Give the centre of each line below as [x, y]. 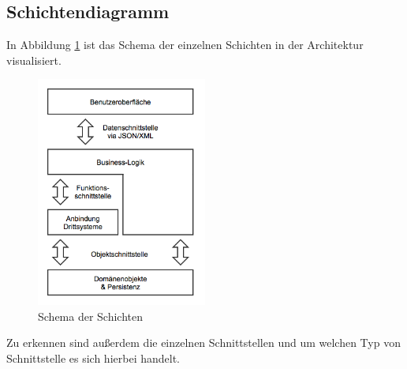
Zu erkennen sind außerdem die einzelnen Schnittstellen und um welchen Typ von [203, 343]
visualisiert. [34, 60]
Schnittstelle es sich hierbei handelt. [93, 358]
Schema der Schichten [91, 316]
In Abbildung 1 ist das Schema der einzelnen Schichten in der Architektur [185, 45]
